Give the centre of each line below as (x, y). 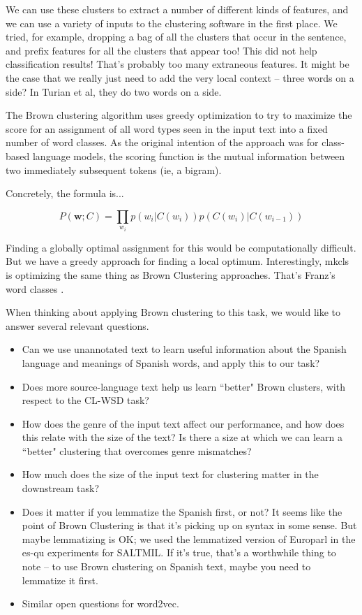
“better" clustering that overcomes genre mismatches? (137, 450)
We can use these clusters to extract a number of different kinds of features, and (177, 9)
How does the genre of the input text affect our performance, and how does (183, 423)
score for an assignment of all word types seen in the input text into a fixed (167, 128)
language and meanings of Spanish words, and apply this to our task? (171, 362)
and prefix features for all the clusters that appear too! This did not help (161, 50)
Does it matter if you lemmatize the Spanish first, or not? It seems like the (182, 511)
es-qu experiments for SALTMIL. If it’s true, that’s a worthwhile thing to (179, 552)
